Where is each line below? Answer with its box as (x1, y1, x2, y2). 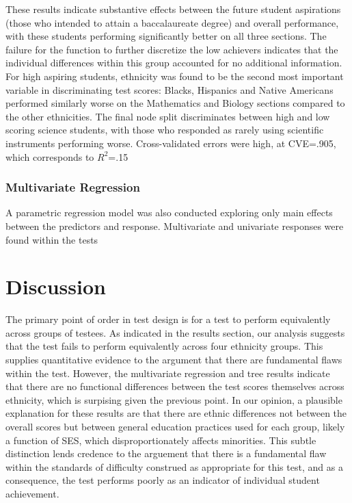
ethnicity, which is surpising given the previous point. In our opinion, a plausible (5, 392, 342, 407)
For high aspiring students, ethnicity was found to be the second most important (5, 68, 344, 83)
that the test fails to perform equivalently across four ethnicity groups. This (5, 339, 323, 353)
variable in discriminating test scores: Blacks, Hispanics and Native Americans (5, 82, 334, 96)
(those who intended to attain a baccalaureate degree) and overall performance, (5, 15, 339, 29)
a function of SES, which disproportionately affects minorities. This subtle (5, 433, 316, 447)
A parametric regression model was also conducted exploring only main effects (5, 205, 333, 220)
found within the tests (5, 232, 98, 246)
